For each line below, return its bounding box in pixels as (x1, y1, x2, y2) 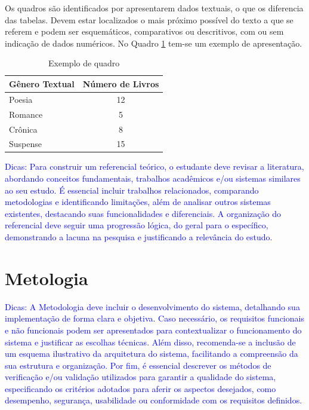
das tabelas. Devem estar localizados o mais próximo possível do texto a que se (5, 13, 293, 26)
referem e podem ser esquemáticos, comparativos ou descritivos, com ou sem (5, 25, 284, 38)
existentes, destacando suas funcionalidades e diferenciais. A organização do (5, 207, 281, 219)
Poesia (9, 93, 33, 105)
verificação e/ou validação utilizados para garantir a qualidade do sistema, (5, 371, 276, 383)
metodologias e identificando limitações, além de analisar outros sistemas (5, 195, 271, 208)
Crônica (9, 123, 38, 135)
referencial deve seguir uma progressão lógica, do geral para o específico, (5, 219, 268, 231)
